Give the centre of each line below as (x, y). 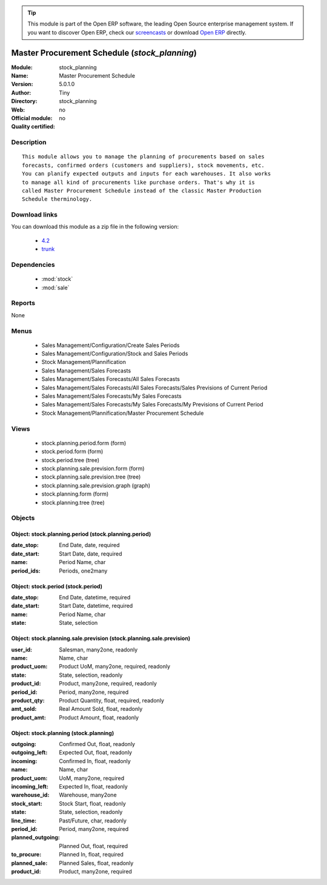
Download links (34, 215)
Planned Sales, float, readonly (96, 863)
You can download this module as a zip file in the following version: (95, 227)
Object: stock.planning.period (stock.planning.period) (81, 534)
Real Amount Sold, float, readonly (101, 709)
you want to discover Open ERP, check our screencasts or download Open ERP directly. (137, 32)
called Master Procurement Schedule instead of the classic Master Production (142, 190)
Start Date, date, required (91, 554)
